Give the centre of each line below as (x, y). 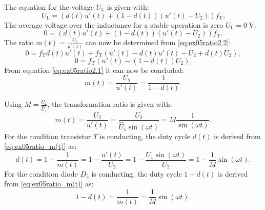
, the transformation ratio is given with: (110, 104)
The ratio (19, 42)
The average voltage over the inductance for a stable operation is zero (114, 24)
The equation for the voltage (49, 7)
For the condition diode (41, 173)
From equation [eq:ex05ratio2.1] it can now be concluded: (94, 70)
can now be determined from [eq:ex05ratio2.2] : (158, 42)
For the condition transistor (48, 136)
